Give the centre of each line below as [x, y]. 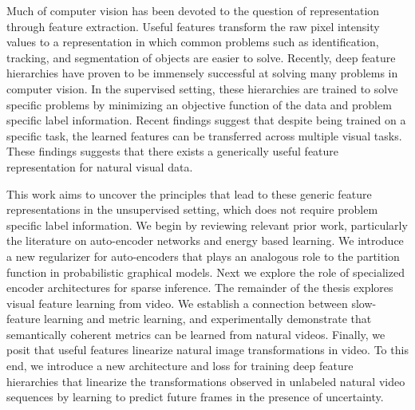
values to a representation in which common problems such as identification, [193, 42]
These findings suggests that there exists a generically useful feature [173, 151]
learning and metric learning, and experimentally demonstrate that [208, 319]
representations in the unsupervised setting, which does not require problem [192, 209]
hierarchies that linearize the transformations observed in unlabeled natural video [206, 381]
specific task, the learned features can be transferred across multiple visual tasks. [204, 135]
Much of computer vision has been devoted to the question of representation [193, 10]
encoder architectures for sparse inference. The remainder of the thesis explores [200, 288]
